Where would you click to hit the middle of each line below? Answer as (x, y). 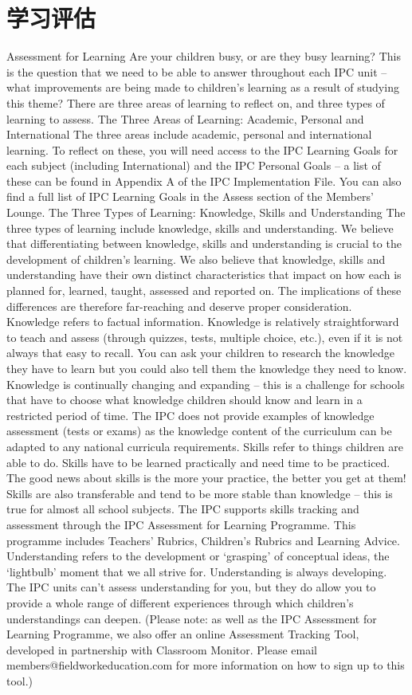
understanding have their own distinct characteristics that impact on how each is (204, 275)
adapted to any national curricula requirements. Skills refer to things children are (205, 446)
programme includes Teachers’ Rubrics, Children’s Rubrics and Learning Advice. (203, 540)
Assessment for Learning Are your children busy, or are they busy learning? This (204, 56)
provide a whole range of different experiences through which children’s (180, 602)
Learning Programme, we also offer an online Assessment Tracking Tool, (183, 634)
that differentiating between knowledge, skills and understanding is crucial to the (204, 243)
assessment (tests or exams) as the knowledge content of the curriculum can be (199, 431)
